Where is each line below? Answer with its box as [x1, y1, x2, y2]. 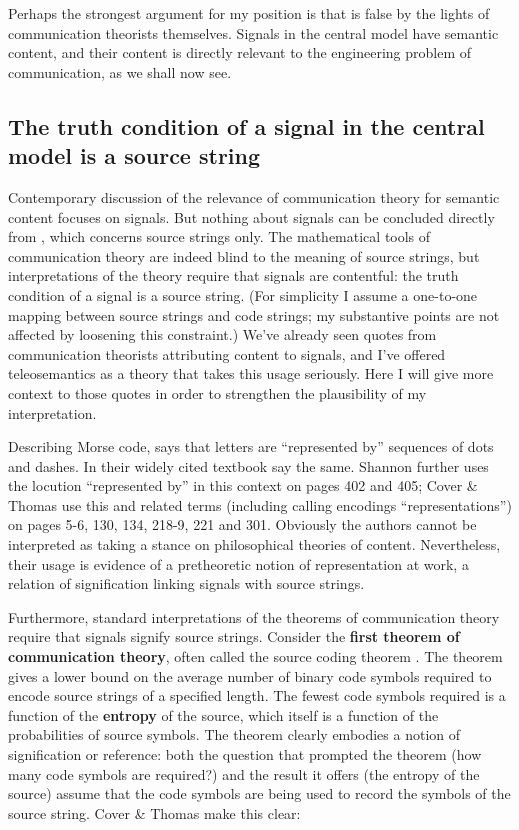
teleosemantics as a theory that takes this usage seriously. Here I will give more [8, 363, 494, 384]
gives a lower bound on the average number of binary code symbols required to [8, 665, 492, 686]
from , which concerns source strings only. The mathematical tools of [8, 226, 431, 247]
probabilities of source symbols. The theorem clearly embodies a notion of [8, 724, 461, 745]
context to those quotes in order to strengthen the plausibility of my [8, 382, 427, 403]
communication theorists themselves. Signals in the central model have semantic [8, 22, 499, 43]
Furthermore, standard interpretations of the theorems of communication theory [8, 606, 500, 627]
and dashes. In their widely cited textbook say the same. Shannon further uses [8, 455, 489, 476]
